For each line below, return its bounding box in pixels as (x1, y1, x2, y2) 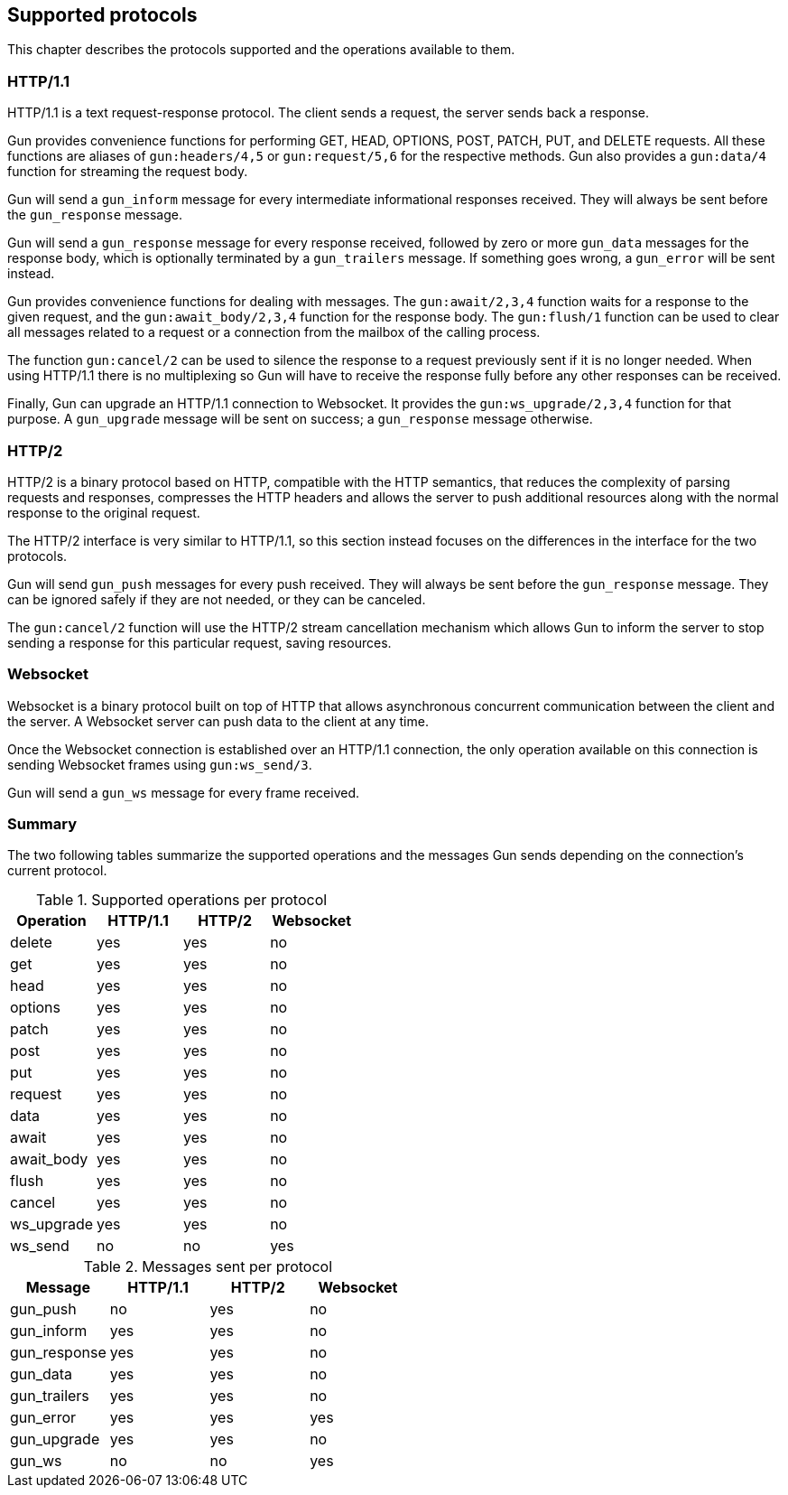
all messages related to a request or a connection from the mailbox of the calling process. (7, 324, 541, 341)
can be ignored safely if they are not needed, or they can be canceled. (7, 591, 426, 607)
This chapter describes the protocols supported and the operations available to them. (7, 42, 515, 58)
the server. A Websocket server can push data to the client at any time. (7, 713, 429, 729)
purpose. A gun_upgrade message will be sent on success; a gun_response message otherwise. (7, 411, 593, 427)
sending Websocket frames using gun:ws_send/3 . (7, 756, 312, 772)
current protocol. (7, 863, 107, 879)
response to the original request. (7, 504, 200, 520)
